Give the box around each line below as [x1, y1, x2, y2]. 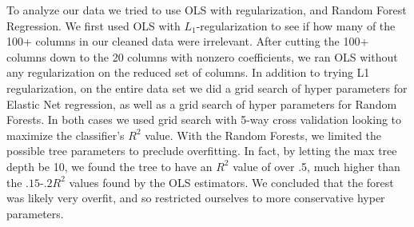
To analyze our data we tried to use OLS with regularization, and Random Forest [6, 2, 407, 18]
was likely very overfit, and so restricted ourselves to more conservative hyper [6, 189, 385, 206]
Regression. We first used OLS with [6, 17, 181, 34]
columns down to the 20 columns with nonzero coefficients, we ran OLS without [6, 48, 398, 65]
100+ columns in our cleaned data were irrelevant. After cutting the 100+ [6, 33, 369, 50]
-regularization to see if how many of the [196, 17, 396, 34]
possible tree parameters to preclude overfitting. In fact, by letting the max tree [6, 142, 397, 159]
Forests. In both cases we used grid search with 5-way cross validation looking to [6, 111, 402, 128]
